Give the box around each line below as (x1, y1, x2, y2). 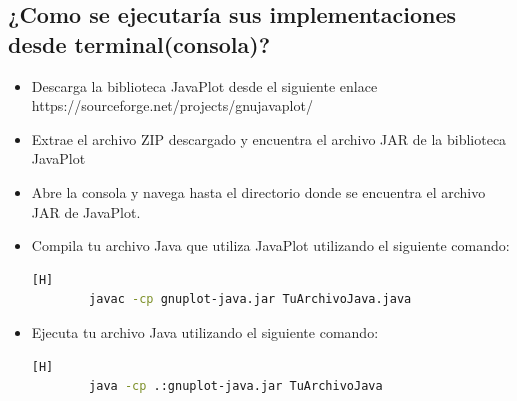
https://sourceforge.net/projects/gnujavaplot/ (31, 95, 313, 116)
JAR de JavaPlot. (31, 201, 141, 222)
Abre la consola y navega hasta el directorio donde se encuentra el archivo (31, 181, 486, 202)
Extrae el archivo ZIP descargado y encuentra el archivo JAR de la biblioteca (31, 128, 507, 149)
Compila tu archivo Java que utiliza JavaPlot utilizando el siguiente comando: (31, 235, 510, 256)
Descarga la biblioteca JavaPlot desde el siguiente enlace (31, 75, 378, 96)
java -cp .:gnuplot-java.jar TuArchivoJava (89, 379, 383, 394)
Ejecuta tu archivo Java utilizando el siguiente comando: (31, 321, 379, 342)
